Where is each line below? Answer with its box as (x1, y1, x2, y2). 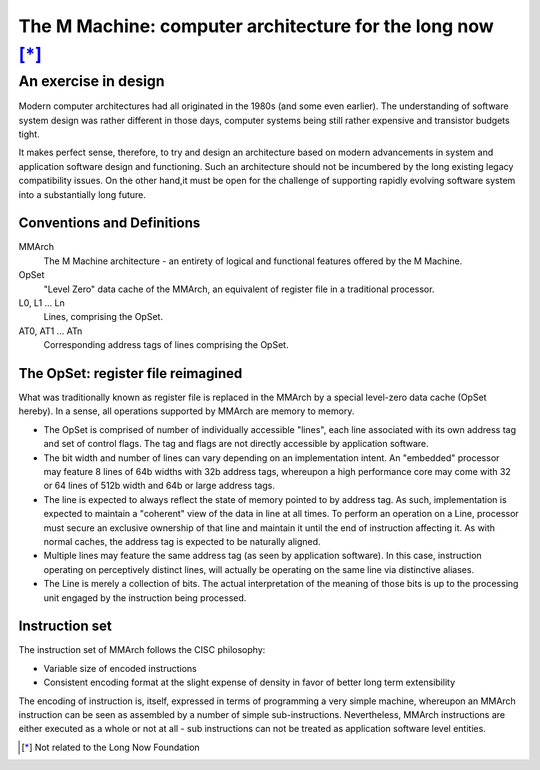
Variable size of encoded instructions (43, 662, 197, 674)
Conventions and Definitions (18, 215, 201, 232)
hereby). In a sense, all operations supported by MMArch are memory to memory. (18, 405, 355, 417)
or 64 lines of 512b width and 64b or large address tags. (43, 480, 275, 492)
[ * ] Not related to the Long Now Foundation (21, 741, 200, 753)
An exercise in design (18, 72, 165, 90)
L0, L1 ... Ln (18, 297, 65, 309)
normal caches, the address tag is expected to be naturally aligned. (43, 535, 321, 547)
